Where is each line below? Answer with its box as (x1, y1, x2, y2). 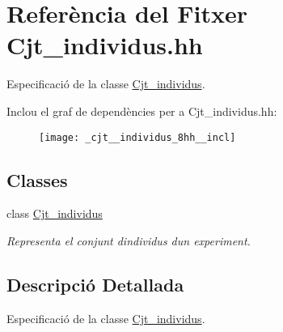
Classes (6, 167, 68, 192)
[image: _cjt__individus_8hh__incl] (39, 131, 236, 143)
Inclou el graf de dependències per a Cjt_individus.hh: (6, 102, 277, 119)
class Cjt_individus (6, 205, 103, 222)
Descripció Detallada (6, 271, 184, 296)
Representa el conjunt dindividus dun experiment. (6, 232, 251, 249)
